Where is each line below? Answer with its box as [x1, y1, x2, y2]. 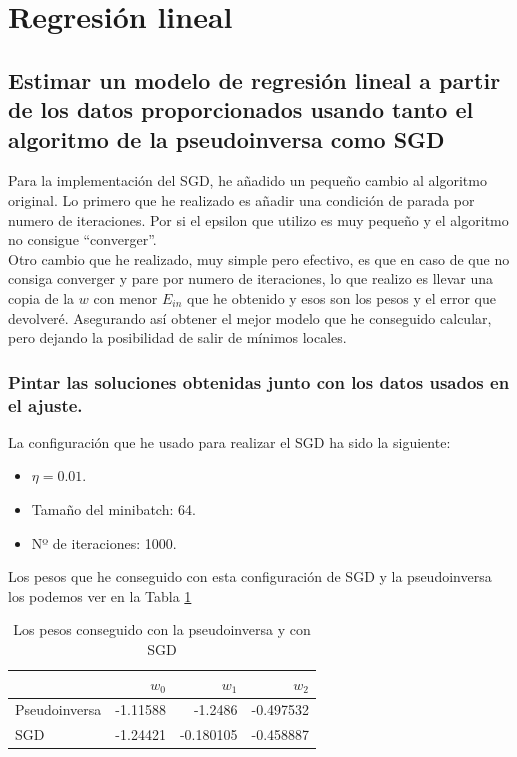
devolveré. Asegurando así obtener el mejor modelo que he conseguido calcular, [8, 307, 492, 328]
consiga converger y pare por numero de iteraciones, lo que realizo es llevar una [8, 268, 494, 289]
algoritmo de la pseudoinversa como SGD [8, 123, 445, 154]
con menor [93, 287, 158, 308]
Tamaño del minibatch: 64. [31, 499, 196, 520]
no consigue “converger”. [8, 229, 157, 250]
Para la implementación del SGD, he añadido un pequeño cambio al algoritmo [8, 170, 487, 191]
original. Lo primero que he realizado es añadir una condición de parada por [8, 189, 475, 210]
